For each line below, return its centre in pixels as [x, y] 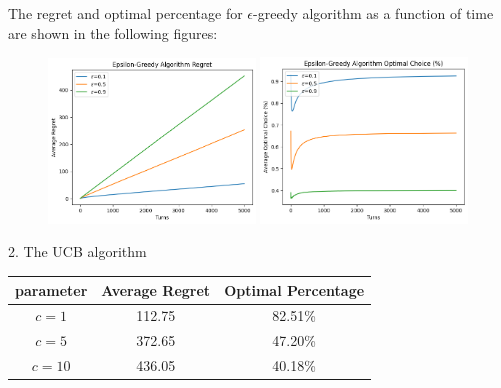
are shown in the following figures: [113, 32]
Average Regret [156, 289]
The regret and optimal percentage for [125, 13]
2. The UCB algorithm [77, 251]
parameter [51, 289]
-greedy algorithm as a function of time [373, 13]
